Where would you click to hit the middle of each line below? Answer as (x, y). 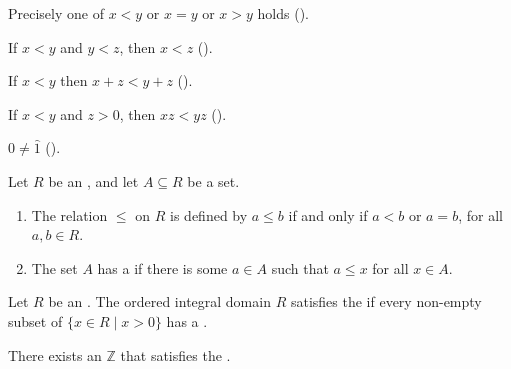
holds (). (283, 13)
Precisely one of (56, 13)
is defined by (209, 214)
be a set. (213, 180)
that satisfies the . (175, 354)
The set (54, 267)
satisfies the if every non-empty (386, 301)
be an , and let (93, 180)
